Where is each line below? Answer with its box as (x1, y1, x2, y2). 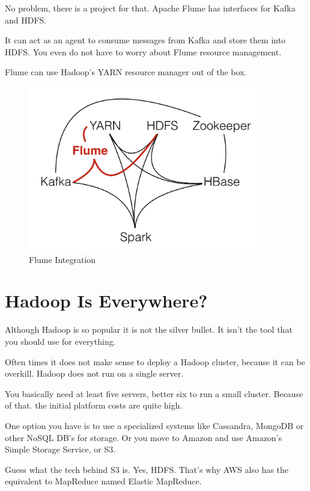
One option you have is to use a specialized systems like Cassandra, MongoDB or (5, 419, 304, 431)
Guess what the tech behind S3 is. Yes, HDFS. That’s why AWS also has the (5, 463, 288, 475)
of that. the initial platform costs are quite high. (5, 399, 183, 412)
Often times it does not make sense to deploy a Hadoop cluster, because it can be (5, 355, 305, 368)
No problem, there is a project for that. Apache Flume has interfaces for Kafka (5, 2, 296, 14)
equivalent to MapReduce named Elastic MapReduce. (5, 475, 202, 487)
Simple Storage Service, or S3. (5, 443, 116, 455)
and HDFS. (5, 13, 47, 26)
